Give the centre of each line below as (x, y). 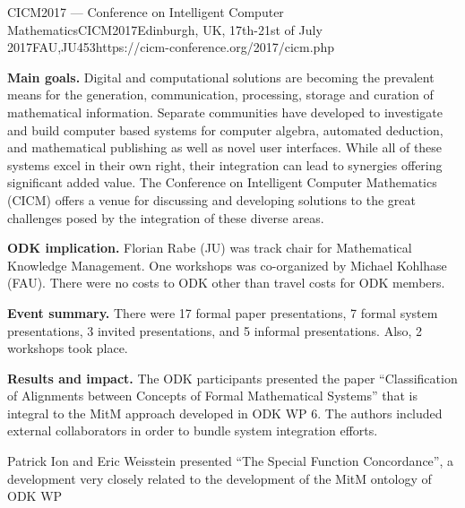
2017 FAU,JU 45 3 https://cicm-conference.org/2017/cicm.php (171, 47)
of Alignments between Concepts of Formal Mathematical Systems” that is (212, 396)
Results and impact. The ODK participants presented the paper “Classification (232, 378)
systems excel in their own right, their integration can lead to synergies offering (225, 164)
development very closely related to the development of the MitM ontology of (220, 478)
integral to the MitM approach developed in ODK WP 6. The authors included (225, 413)
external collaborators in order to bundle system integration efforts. (193, 431)
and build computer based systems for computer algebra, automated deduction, (225, 129)
